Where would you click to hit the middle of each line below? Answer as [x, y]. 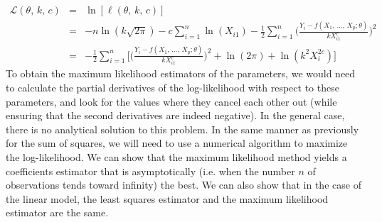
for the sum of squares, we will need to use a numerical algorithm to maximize [177, 143]
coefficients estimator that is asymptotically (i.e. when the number [150, 171]
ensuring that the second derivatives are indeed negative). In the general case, [175, 115]
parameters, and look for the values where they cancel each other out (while [171, 101]
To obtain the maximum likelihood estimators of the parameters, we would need [181, 73]
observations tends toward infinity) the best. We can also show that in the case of [184, 185]
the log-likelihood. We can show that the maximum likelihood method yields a [176, 157]
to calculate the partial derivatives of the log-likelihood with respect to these [173, 88]
